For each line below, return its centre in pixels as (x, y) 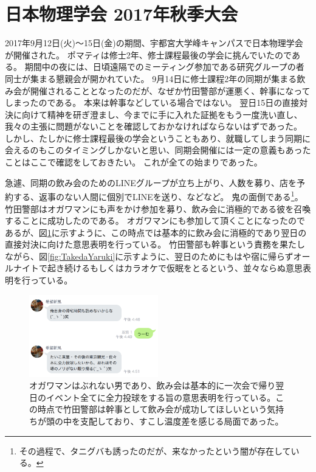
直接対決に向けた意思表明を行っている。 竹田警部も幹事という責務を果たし (155, 244)
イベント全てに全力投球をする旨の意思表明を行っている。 (161, 397)
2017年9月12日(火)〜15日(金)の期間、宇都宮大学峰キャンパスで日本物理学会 (154, 43)
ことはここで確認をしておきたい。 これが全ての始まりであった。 (134, 162)
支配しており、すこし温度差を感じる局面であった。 (182, 421)
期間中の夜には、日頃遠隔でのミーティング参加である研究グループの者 (164, 67)
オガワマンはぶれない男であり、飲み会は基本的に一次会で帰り (153, 385)
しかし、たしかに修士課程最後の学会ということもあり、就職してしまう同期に (158, 138)
